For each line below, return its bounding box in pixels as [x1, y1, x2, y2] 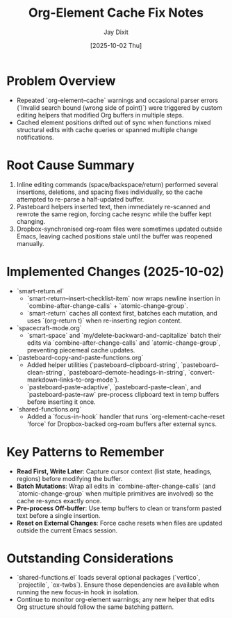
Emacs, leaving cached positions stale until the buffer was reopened [16, 231, 213, 241]
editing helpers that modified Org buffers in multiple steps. [16, 111, 184, 119]
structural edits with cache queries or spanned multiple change [16, 125, 198, 133]
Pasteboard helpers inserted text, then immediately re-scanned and [16, 202, 210, 211]
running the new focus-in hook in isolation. [16, 588, 140, 596]
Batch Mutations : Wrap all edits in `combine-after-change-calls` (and [16, 482, 216, 490]
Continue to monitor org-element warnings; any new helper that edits [16, 596, 215, 604]
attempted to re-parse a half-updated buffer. [16, 195, 144, 203]
